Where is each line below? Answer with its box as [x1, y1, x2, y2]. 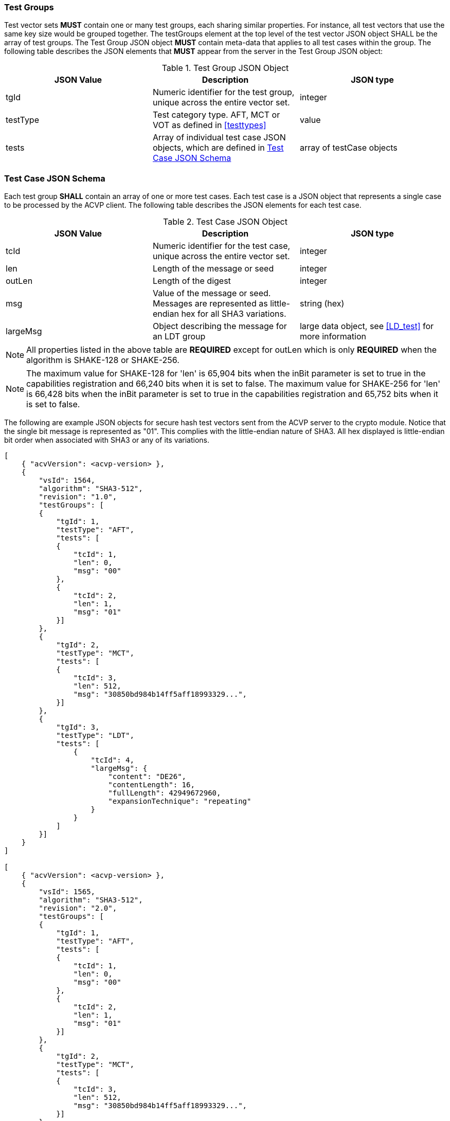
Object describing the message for [152, 321, 287, 332]
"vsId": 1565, [39, 888, 96, 896]
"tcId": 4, [91, 756, 134, 765]
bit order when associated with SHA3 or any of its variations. [4, 436, 210, 445]
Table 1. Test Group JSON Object [161, 63, 289, 74]
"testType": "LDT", [56, 731, 134, 740]
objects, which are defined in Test [152, 142, 284, 153]
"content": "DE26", [108, 772, 187, 781]
